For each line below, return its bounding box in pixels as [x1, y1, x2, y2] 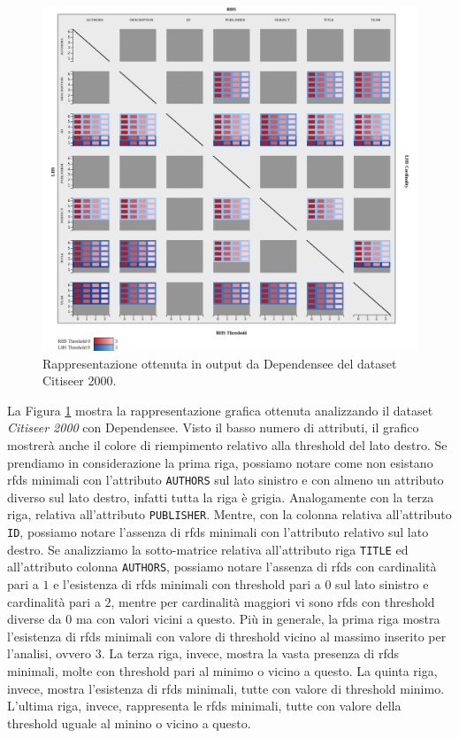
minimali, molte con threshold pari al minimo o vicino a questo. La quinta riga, [7, 661, 438, 680]
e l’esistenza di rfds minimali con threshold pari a [53, 575, 321, 593]
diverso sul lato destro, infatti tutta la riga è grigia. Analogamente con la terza [7, 487, 434, 506]
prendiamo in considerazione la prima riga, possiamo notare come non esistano [7, 453, 433, 471]
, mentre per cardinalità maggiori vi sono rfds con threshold [111, 592, 435, 610]
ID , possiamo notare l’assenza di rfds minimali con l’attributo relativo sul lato [7, 523, 429, 541]
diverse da [7, 610, 62, 628]
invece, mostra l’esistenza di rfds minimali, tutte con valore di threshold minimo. [7, 679, 445, 697]
